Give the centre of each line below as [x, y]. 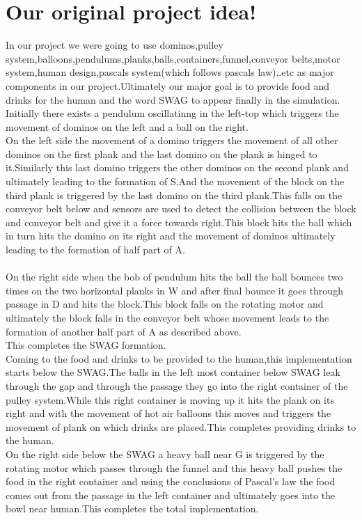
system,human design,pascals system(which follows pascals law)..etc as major [170, 72]
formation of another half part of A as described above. [124, 331]
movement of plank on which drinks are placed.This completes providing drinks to [181, 426]
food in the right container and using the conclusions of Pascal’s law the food [171, 481]
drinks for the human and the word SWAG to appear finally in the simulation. [173, 99]
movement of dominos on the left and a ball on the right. [127, 126]
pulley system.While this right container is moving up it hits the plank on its [170, 399]
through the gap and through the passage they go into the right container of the [177, 385]
